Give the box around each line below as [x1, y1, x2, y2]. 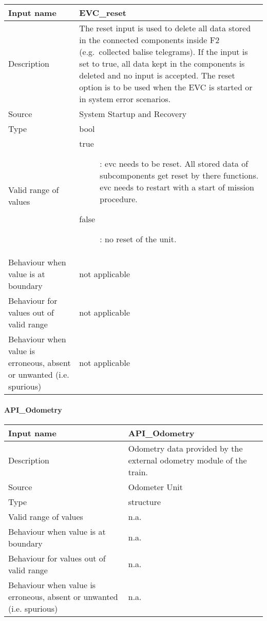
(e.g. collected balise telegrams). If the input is [79, 46, 248, 57]
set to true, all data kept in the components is [79, 57, 245, 69]
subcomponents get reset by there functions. [100, 169, 259, 181]
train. [128, 465, 148, 478]
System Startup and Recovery [79, 108, 187, 120]
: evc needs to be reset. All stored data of [100, 158, 249, 169]
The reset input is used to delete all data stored [79, 22, 251, 34]
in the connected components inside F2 [79, 34, 220, 46]
